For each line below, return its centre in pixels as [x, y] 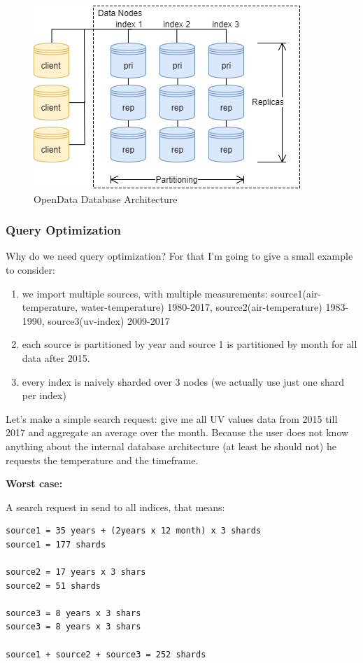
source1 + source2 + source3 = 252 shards [106, 654]
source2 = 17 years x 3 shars [76, 572]
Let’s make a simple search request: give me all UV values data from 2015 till [172, 418]
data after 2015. [56, 357]
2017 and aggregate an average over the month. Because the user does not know [177, 432]
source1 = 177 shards [56, 544]
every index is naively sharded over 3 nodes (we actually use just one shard [183, 381]
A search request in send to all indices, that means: [115, 507]
